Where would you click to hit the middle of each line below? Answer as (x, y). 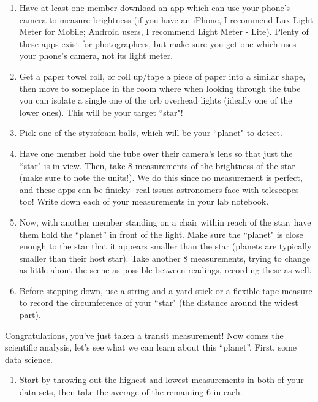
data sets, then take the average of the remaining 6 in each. (131, 392)
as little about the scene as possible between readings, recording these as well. (165, 270)
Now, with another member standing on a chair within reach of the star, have (165, 222)
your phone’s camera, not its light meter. (96, 55)
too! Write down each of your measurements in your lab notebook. (144, 201)
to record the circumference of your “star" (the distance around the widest (159, 302)
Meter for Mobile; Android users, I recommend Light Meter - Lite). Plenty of (164, 32)
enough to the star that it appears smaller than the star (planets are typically (165, 246)
